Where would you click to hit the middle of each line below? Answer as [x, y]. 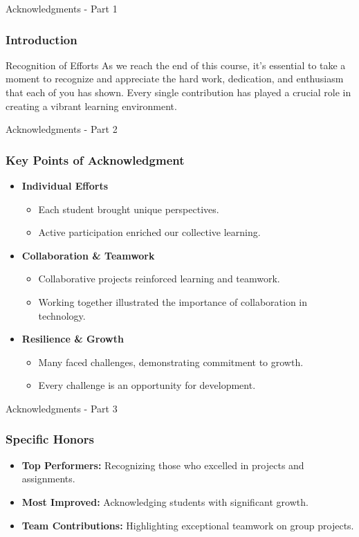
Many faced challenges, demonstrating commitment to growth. [171, 362]
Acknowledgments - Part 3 [62, 408]
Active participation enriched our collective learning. [149, 232]
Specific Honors [50, 439]
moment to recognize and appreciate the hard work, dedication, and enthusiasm [175, 79]
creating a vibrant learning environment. [91, 106]
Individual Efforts [65, 185]
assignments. [48, 479]
